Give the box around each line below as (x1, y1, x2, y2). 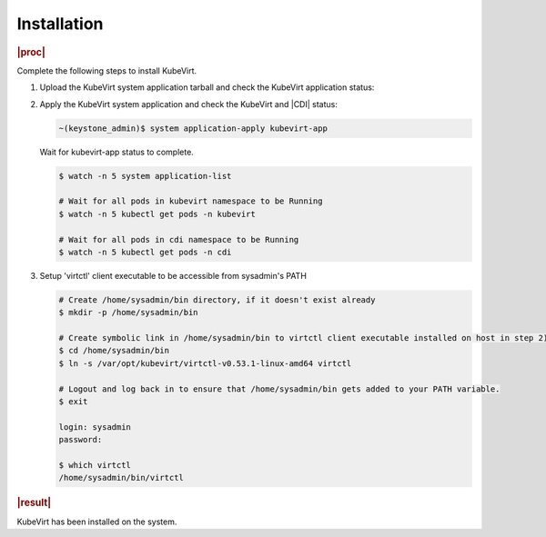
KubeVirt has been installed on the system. (16, 516, 177, 527)
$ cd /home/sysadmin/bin (58, 345, 170, 356)
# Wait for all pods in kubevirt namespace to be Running (58, 196, 323, 206)
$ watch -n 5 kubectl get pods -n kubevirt (58, 209, 257, 219)
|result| (16, 496, 52, 509)
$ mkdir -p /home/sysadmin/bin (58, 307, 199, 318)
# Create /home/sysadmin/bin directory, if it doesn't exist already (58, 294, 376, 304)
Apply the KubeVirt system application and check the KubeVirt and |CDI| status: (39, 98, 339, 109)
